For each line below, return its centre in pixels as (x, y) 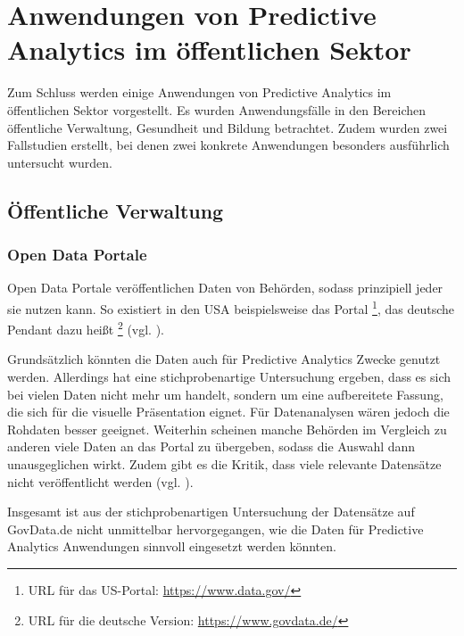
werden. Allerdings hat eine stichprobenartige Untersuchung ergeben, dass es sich (229, 376)
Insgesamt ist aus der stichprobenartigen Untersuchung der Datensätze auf (211, 512)
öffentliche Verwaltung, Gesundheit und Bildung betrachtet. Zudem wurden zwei (228, 127)
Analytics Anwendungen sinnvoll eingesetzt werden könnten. (172, 546)
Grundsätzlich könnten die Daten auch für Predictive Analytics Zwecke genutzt (224, 359)
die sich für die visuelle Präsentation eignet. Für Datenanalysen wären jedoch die (228, 412)
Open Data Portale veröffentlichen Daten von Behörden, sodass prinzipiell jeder (225, 288)
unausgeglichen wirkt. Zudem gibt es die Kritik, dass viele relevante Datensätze (224, 463)
